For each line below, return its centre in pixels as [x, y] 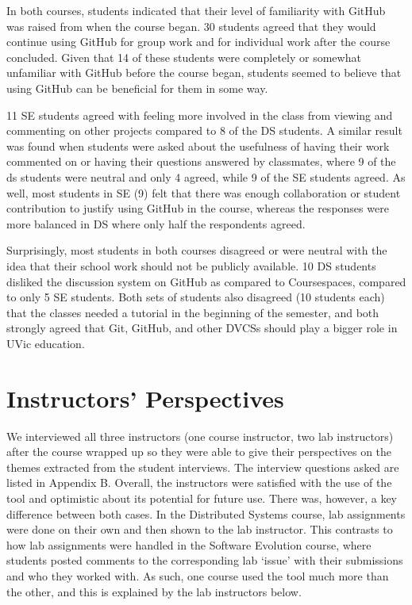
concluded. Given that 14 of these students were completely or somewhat [184, 57]
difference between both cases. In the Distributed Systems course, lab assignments [206, 513]
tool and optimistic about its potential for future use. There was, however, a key [202, 498]
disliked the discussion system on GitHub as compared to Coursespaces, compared [206, 281]
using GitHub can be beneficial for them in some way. [137, 88]
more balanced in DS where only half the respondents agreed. [156, 223]
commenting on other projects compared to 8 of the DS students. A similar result [204, 130]
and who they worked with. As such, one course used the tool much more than [198, 575]
